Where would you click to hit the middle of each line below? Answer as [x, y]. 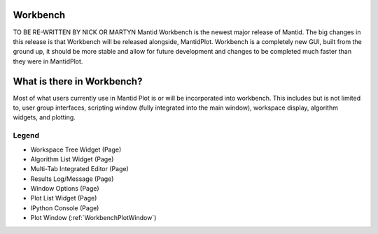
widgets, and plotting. [44, 117]
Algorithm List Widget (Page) [72, 159]
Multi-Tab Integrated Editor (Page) [79, 169]
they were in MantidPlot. [48, 61]
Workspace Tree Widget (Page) [76, 149]
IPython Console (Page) [65, 208]
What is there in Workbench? [78, 81]
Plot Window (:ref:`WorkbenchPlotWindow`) [93, 218]
